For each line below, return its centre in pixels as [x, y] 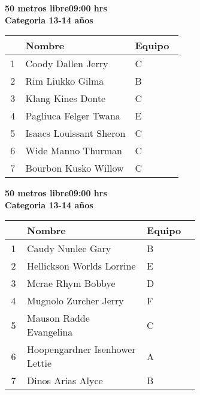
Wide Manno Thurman [74, 151]
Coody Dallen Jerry [67, 64]
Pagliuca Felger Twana [73, 116]
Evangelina [50, 332]
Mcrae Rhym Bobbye [71, 283]
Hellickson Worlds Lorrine [81, 266]
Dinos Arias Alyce [65, 381]
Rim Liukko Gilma [65, 81]
